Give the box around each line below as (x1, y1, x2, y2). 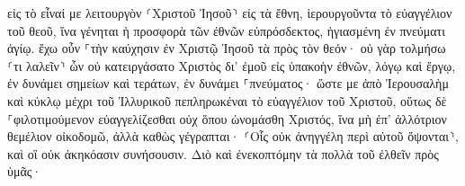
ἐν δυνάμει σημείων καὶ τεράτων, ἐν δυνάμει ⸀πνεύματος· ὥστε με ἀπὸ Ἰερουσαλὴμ (7, 74, 449, 93)
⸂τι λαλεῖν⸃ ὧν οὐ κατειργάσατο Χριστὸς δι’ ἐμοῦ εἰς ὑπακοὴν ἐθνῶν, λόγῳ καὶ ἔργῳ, (7, 56, 456, 75)
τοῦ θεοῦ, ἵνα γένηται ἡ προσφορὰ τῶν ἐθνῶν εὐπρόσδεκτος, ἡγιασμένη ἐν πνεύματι (7, 21, 445, 40)
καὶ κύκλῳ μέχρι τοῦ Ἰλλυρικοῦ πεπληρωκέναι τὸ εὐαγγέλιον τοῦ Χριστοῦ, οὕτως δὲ (7, 91, 447, 110)
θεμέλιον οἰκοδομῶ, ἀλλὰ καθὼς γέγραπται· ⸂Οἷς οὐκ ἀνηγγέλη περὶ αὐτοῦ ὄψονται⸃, (7, 127, 459, 146)
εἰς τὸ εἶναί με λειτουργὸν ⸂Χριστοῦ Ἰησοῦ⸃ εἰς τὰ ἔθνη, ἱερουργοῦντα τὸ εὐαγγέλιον (7, 4, 452, 22)
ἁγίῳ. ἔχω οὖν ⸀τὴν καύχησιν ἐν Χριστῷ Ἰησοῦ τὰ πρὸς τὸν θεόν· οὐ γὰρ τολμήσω (7, 39, 446, 58)
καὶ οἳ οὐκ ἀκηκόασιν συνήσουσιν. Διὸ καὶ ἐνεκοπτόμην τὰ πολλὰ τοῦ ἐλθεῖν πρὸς (7, 144, 439, 163)
